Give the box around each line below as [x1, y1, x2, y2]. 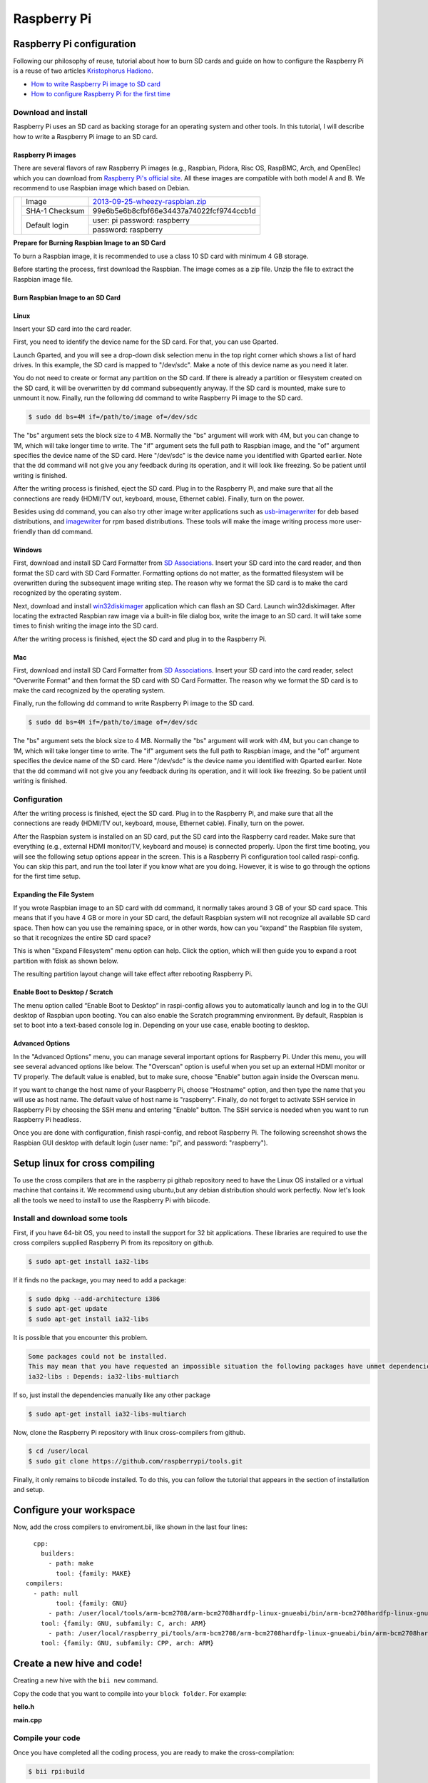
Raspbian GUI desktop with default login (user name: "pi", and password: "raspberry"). [13, 1138, 268, 1147]
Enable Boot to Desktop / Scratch [13, 988, 113, 996]
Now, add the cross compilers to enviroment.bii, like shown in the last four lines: [13, 1523, 248, 1531]
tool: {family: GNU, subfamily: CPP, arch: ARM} [40, 1639, 214, 1647]
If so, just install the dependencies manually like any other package [13, 1391, 210, 1399]
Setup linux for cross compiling [13, 1157, 156, 1169]
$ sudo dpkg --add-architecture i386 [28, 1295, 160, 1303]
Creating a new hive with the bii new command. [13, 1676, 158, 1685]
